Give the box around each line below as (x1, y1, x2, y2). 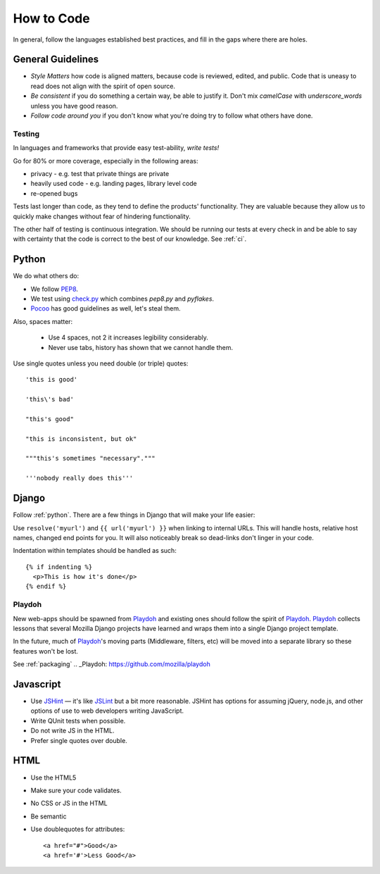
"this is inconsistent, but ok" (25, 435, 137, 443)
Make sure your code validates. (30, 786, 122, 794)
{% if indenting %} (25, 563, 93, 570)
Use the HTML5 (30, 773, 77, 782)
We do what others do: (13, 272, 80, 280)
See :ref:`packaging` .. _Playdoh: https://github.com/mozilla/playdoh (13, 660, 210, 668)
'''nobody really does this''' (25, 474, 134, 482)
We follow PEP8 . (30, 285, 79, 293)
